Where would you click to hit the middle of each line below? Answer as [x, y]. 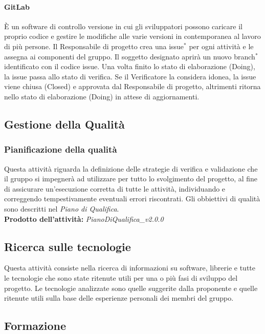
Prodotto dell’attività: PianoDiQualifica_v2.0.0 [84, 218]
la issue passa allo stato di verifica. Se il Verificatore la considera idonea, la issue [130, 76]
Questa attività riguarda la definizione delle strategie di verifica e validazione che [131, 168]
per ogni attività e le [221, 46]
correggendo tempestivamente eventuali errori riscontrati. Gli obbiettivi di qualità [132, 199]
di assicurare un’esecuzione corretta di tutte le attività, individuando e [115, 188]
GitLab [17, 6]
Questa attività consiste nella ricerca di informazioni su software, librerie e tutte [130, 268]
